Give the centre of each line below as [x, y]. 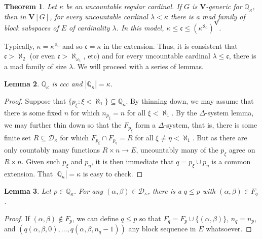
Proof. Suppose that [35, 100]
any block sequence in [162, 229]
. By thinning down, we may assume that [190, 100]
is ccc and [67, 83]
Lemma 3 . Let [28, 190]
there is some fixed [33, 112]
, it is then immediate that [133, 161]
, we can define [96, 218]
